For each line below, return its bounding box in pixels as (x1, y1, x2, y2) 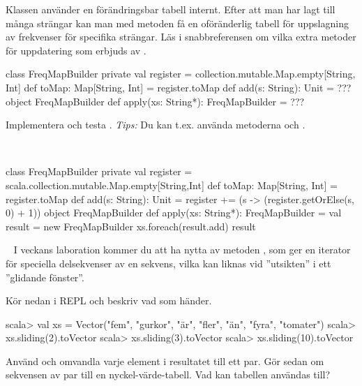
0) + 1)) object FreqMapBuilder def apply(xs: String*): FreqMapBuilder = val (6, 205, 342, 220)
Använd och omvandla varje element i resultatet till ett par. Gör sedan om (6, 353, 324, 368)
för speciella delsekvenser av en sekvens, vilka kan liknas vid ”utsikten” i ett (6, 255, 331, 270)
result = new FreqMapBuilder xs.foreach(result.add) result (6, 218, 256, 233)
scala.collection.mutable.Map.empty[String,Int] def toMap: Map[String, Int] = (6, 177, 338, 192)
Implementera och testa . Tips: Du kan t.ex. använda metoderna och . (6, 117, 306, 132)
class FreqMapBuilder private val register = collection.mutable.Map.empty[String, (6, 66, 356, 81)
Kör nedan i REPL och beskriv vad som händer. (6, 293, 212, 308)
